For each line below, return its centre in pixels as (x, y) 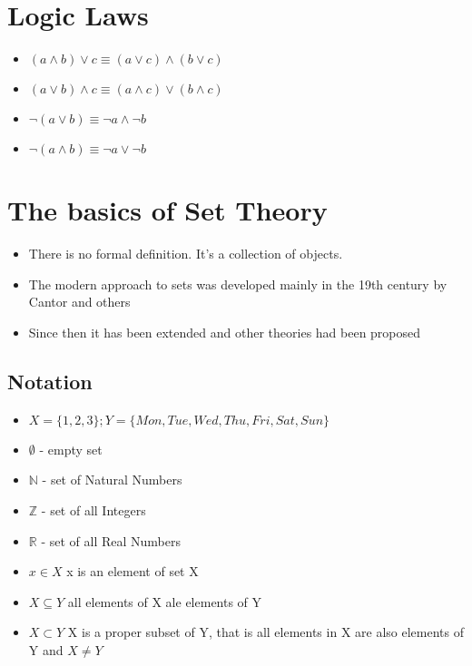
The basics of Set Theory (167, 210)
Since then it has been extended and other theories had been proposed (225, 333)
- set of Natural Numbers (112, 480)
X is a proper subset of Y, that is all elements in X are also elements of (265, 632)
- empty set (71, 449)
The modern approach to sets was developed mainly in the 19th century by (238, 284)
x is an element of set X (133, 571)
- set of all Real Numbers (111, 540)
